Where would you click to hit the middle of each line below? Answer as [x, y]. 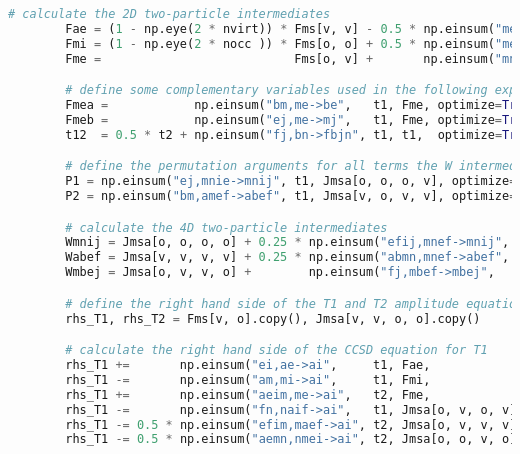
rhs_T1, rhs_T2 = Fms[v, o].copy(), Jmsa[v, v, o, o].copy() [273, 318]
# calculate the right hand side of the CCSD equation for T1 [276, 350]
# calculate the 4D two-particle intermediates [226, 227]
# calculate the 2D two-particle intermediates [169, 14]
